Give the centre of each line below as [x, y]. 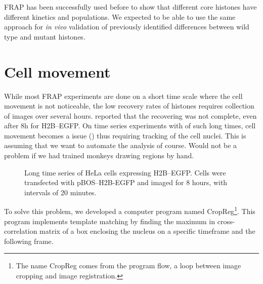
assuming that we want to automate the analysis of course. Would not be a [121, 145]
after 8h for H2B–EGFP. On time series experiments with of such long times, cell [130, 126]
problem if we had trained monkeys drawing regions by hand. [99, 155]
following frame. [29, 241]
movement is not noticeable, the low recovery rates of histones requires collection [129, 106]
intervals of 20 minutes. [60, 192]
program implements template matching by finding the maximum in [110, 221]
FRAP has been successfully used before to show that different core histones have [130, 7]
